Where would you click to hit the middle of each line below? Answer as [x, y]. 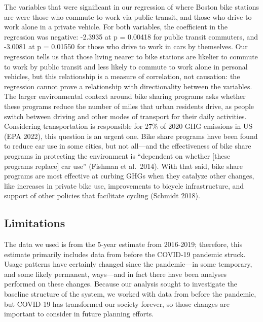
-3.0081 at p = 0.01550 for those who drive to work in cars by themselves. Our [126, 46]
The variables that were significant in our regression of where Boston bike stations [131, 7]
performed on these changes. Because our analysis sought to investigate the [121, 284]
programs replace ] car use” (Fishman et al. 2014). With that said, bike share [123, 166]
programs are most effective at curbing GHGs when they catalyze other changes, [129, 176]
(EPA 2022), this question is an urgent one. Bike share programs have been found [131, 136]
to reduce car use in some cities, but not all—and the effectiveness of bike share [128, 146]
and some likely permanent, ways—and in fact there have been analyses [116, 274]
